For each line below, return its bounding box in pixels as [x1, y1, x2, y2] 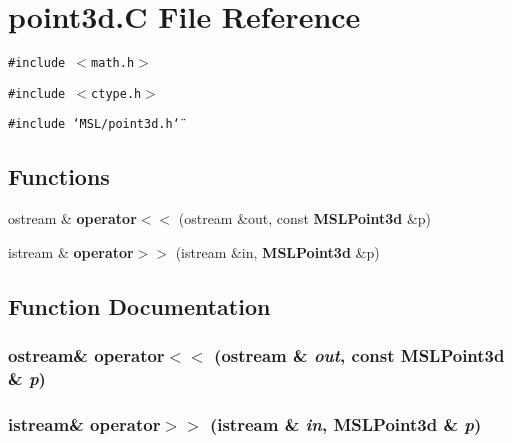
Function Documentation [8, 290, 271, 321]
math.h [91, 56, 135, 71]
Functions [8, 161, 110, 192]
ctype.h [91, 86, 142, 101]
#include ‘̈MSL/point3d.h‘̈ [8, 117, 180, 132]
